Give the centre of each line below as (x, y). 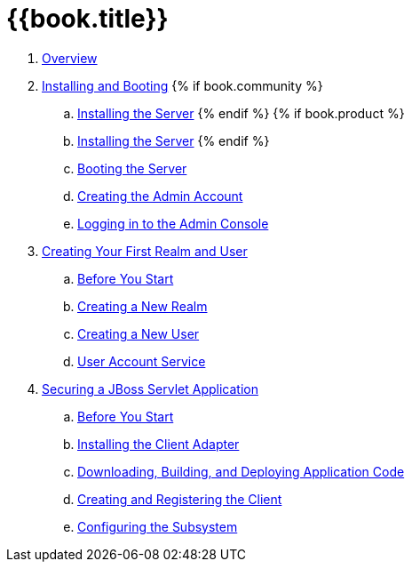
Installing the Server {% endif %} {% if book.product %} (241, 113)
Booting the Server (132, 168)
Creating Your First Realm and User (145, 251)
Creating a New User (139, 333)
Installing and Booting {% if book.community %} (182, 85)
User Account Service (142, 361)
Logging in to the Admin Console (173, 223)
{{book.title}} (87, 19)
